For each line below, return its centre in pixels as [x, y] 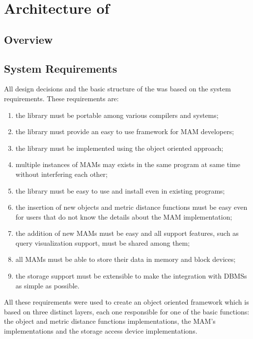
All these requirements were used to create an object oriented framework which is [126, 302]
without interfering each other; [61, 174]
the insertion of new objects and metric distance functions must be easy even [131, 207]
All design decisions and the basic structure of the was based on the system [117, 89]
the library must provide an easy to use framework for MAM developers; [125, 131]
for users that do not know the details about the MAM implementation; [124, 216]
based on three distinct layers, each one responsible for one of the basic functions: [127, 311]
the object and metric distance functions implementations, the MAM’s [110, 321]
